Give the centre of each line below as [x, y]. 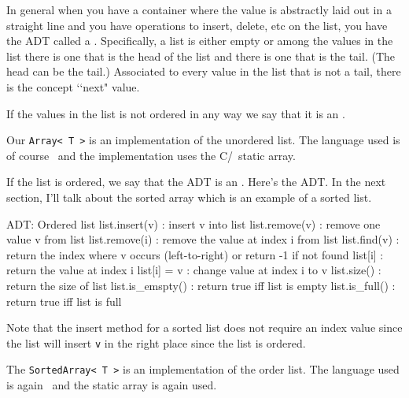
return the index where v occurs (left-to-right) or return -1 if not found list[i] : [195, 254]
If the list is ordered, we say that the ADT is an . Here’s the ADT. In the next [196, 182]
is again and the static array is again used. [112, 385]
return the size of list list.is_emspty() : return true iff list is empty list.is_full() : [201, 285]
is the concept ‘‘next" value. [73, 86]
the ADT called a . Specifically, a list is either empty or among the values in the [200, 41]
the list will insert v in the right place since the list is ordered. [156, 342]
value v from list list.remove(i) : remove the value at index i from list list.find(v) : [203, 239]
